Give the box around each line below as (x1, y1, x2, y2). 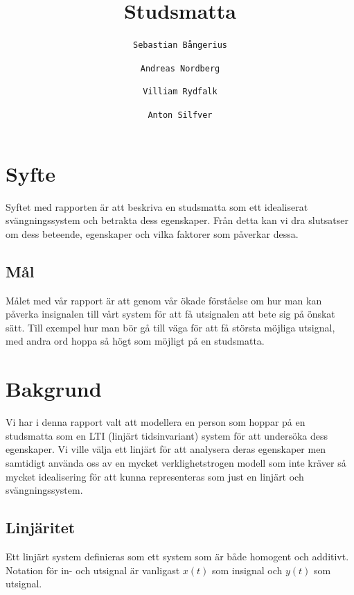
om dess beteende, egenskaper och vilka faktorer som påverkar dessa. (6, 226, 299, 241)
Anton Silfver (148, 110, 213, 121)
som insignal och (211, 562, 283, 577)
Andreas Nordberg (140, 63, 220, 74)
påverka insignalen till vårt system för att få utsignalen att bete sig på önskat (6, 307, 335, 321)
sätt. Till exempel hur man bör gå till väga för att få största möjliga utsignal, (6, 320, 335, 334)
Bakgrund (6, 374, 102, 403)
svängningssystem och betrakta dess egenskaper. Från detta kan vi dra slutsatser (6, 213, 349, 227)
